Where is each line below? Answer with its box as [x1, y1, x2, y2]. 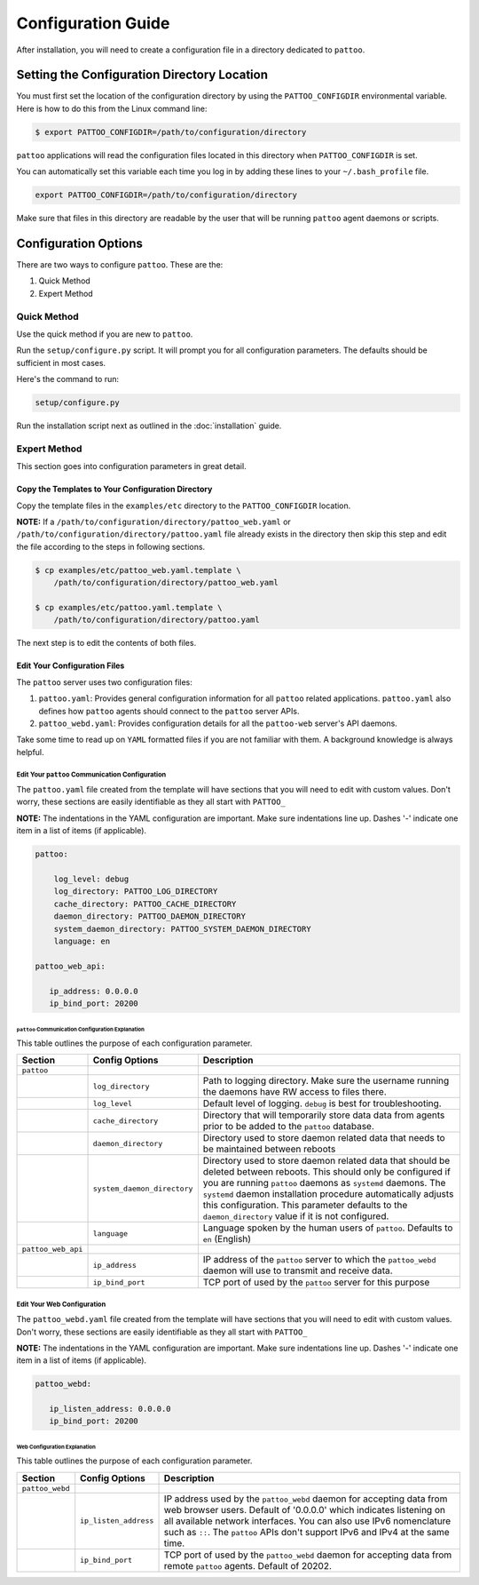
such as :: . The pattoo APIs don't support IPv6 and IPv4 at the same [163, 1525, 450, 1538]
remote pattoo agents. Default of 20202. [163, 1559, 333, 1572]
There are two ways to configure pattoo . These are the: [16, 259, 224, 270]
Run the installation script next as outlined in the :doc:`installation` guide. [16, 420, 282, 431]
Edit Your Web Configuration [16, 1300, 106, 1309]
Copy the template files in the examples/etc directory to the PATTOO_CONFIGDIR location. [16, 500, 351, 511]
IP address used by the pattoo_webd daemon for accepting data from [163, 1493, 448, 1505]
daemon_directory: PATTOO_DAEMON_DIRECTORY [53, 912, 246, 921]
